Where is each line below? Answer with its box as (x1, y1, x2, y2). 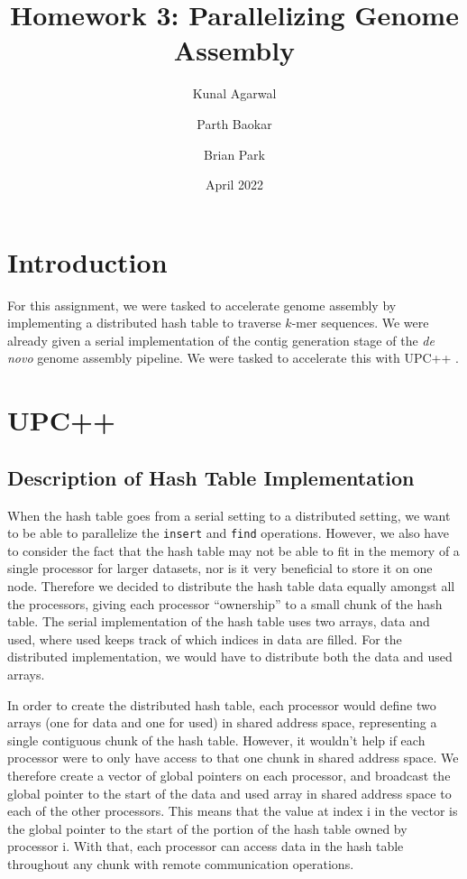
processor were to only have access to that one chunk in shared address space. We (7, 748, 459, 767)
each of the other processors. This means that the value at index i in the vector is (7, 801, 458, 820)
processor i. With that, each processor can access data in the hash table (7, 837, 404, 856)
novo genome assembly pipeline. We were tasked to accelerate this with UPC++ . (7, 348, 459, 367)
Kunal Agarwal (192, 84, 277, 103)
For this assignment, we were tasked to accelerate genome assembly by (7, 295, 397, 314)
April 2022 (205, 175, 264, 194)
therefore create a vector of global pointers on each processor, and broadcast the (7, 765, 451, 784)
